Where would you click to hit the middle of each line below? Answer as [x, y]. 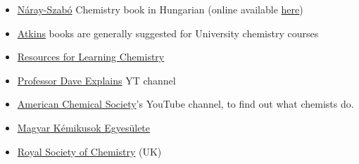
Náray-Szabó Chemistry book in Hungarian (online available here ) [160, 9]
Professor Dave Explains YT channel [96, 80]
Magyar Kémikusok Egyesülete [84, 127]
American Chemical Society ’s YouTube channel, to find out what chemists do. [185, 104]
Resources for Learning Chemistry [91, 57]
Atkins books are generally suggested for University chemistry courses [168, 33]
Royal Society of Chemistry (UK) [89, 151]
